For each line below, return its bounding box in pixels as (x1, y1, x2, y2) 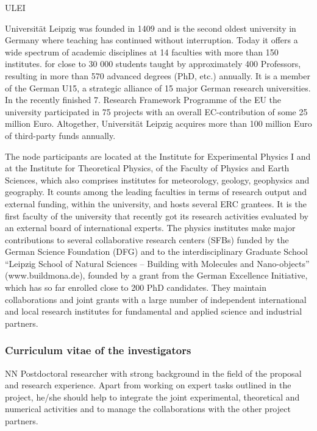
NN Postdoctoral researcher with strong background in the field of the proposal (5, 366, 302, 379)
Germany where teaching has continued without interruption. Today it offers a (5, 34, 298, 46)
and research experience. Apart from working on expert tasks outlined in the (5, 379, 291, 391)
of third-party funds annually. (5, 129, 116, 141)
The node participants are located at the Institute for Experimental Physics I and (5, 149, 311, 162)
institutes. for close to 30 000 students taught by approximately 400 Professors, (5, 57, 301, 70)
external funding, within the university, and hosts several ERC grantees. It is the (5, 197, 307, 210)
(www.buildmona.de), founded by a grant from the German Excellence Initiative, (5, 269, 308, 282)
